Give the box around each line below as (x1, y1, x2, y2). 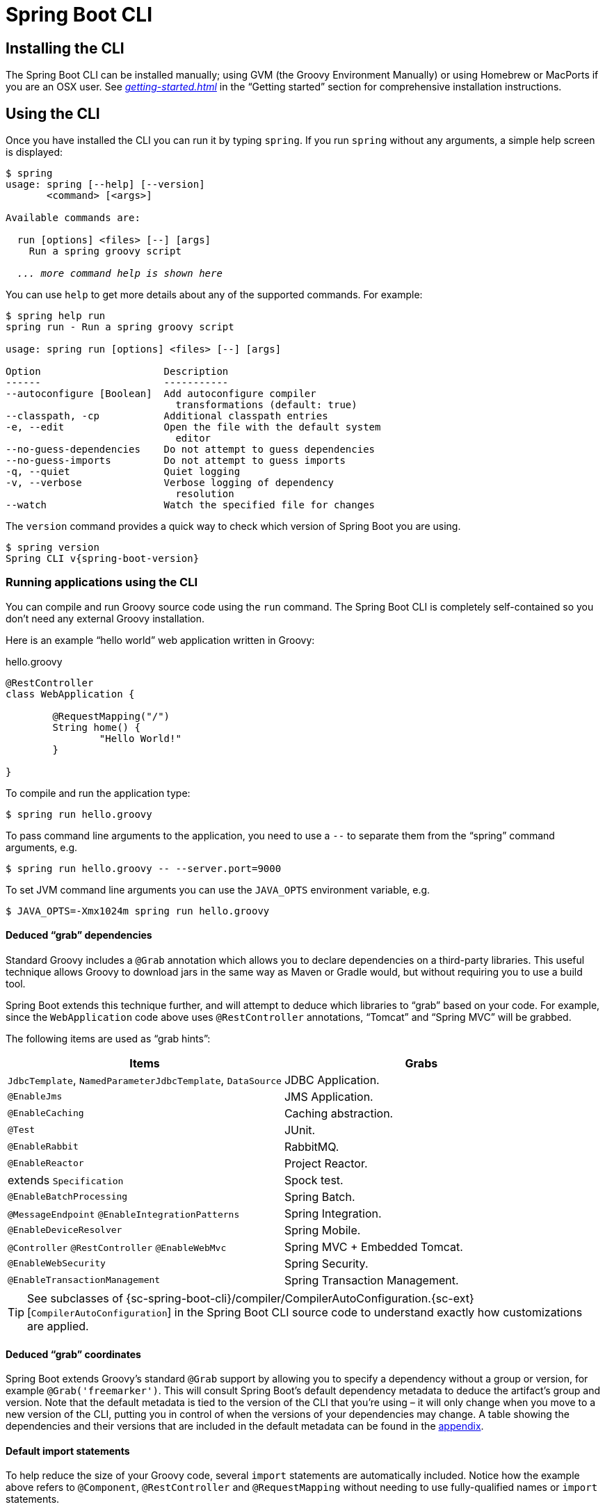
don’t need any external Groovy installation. (6, 612, 205, 624)
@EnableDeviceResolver (8, 1225, 122, 1236)
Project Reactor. (284, 1156, 368, 1170)
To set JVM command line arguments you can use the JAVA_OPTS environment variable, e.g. (6, 883, 430, 896)
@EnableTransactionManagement (8, 1275, 161, 1286)
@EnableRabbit (8, 1141, 79, 1152)
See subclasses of (27, 1291, 123, 1305)
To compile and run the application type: (6, 786, 191, 799)
